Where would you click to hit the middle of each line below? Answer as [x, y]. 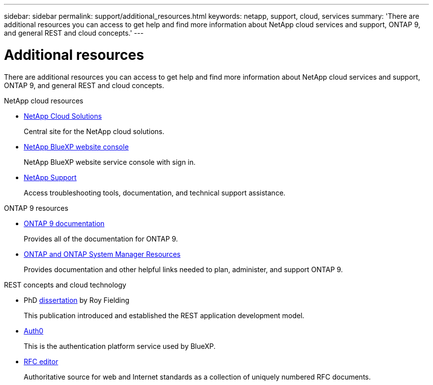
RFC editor [41, 361]
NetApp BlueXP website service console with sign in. [110, 162]
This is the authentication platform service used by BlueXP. [120, 346]
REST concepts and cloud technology [65, 285]
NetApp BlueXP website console [76, 146]
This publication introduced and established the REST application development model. [164, 315]
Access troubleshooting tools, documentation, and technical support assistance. [155, 192]
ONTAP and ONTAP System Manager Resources [102, 254]
